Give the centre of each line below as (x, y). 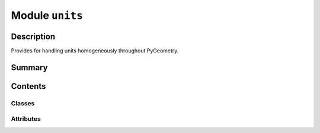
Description (33, 36)
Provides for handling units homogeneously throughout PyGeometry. (95, 51)
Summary (29, 67)
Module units (47, 15)
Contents (28, 86)
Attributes (26, 119)
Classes (23, 103)
